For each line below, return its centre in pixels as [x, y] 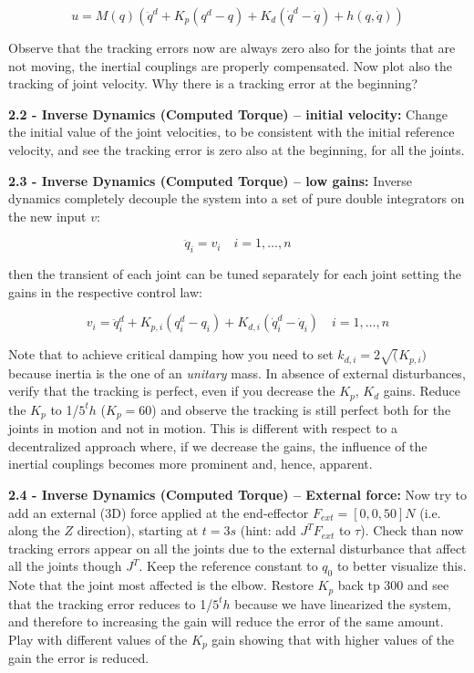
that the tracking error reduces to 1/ [111, 603]
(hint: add [268, 530]
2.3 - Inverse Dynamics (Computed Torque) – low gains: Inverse [211, 180]
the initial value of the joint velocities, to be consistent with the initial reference [232, 132]
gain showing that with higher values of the [333, 639]
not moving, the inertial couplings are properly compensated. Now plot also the [230, 65]
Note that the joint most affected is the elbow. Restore [161, 585]
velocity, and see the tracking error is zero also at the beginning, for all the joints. [237, 149]
